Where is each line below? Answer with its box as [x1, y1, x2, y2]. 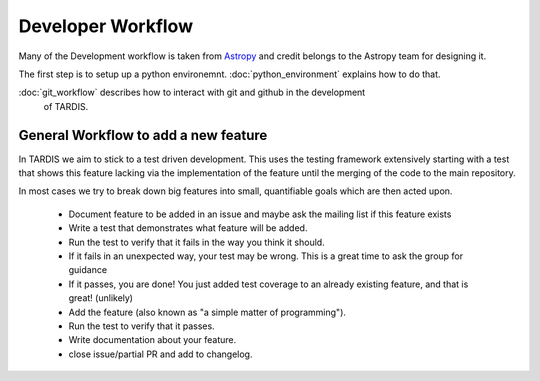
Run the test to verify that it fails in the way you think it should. [68, 236, 325, 248]
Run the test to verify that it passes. [68, 320, 215, 332]
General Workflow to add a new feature [18, 126, 268, 144]
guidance [68, 264, 108, 276]
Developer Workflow [18, 15, 194, 37]
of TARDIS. [43, 100, 89, 112]
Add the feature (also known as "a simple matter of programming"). [68, 306, 347, 318]
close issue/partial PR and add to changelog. [68, 348, 253, 360]
